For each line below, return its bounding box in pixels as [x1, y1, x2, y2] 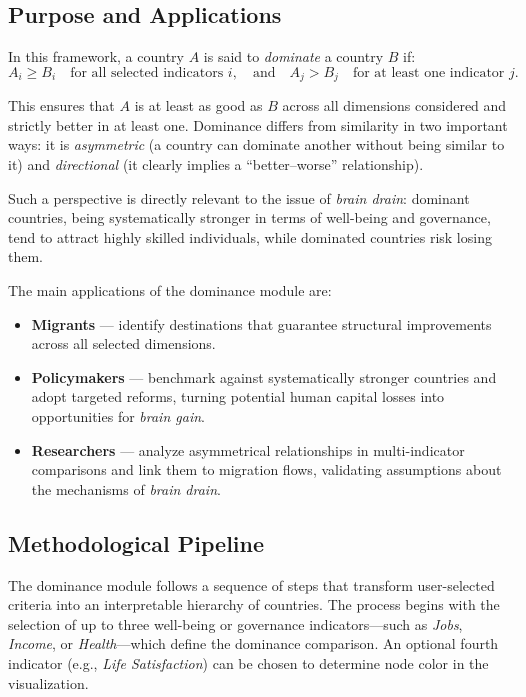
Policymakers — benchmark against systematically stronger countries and [31, 366, 497, 387]
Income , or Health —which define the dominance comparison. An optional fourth [8, 633, 499, 654]
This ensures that [8, 95, 115, 116]
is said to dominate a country [203, 46, 384, 67]
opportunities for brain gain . [31, 405, 205, 426]
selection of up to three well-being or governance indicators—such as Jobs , [8, 613, 463, 634]
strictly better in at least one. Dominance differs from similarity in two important [8, 114, 508, 135]
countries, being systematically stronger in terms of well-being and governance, [8, 207, 491, 228]
